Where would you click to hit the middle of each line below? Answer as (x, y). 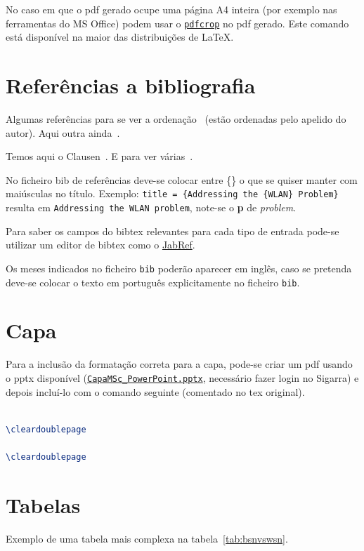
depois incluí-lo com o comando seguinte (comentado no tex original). (155, 391)
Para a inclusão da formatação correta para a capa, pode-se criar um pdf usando (179, 364)
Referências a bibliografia (131, 85)
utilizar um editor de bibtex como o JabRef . (100, 245)
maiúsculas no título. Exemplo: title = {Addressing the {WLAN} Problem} (172, 193)
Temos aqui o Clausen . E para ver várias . (99, 156)
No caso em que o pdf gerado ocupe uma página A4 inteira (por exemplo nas (171, 9)
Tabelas (43, 504)
